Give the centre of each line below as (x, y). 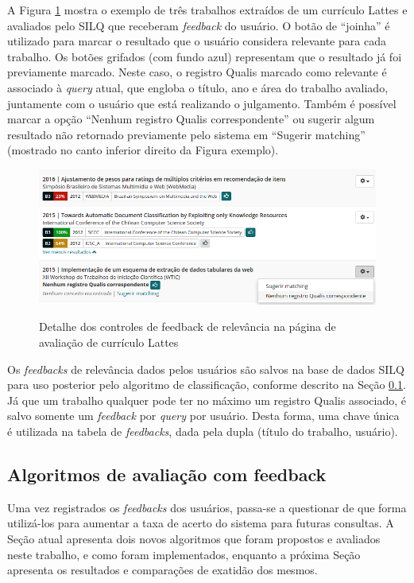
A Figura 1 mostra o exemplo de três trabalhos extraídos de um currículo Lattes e (207, 10)
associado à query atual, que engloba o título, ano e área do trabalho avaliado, (198, 87)
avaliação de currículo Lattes (109, 342)
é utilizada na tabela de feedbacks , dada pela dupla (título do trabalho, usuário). (203, 431)
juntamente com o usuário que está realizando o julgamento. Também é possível (202, 103)
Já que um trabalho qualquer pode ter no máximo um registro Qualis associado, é (207, 400)
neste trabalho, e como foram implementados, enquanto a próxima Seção (184, 554)
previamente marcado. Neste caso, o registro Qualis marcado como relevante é (197, 72)
